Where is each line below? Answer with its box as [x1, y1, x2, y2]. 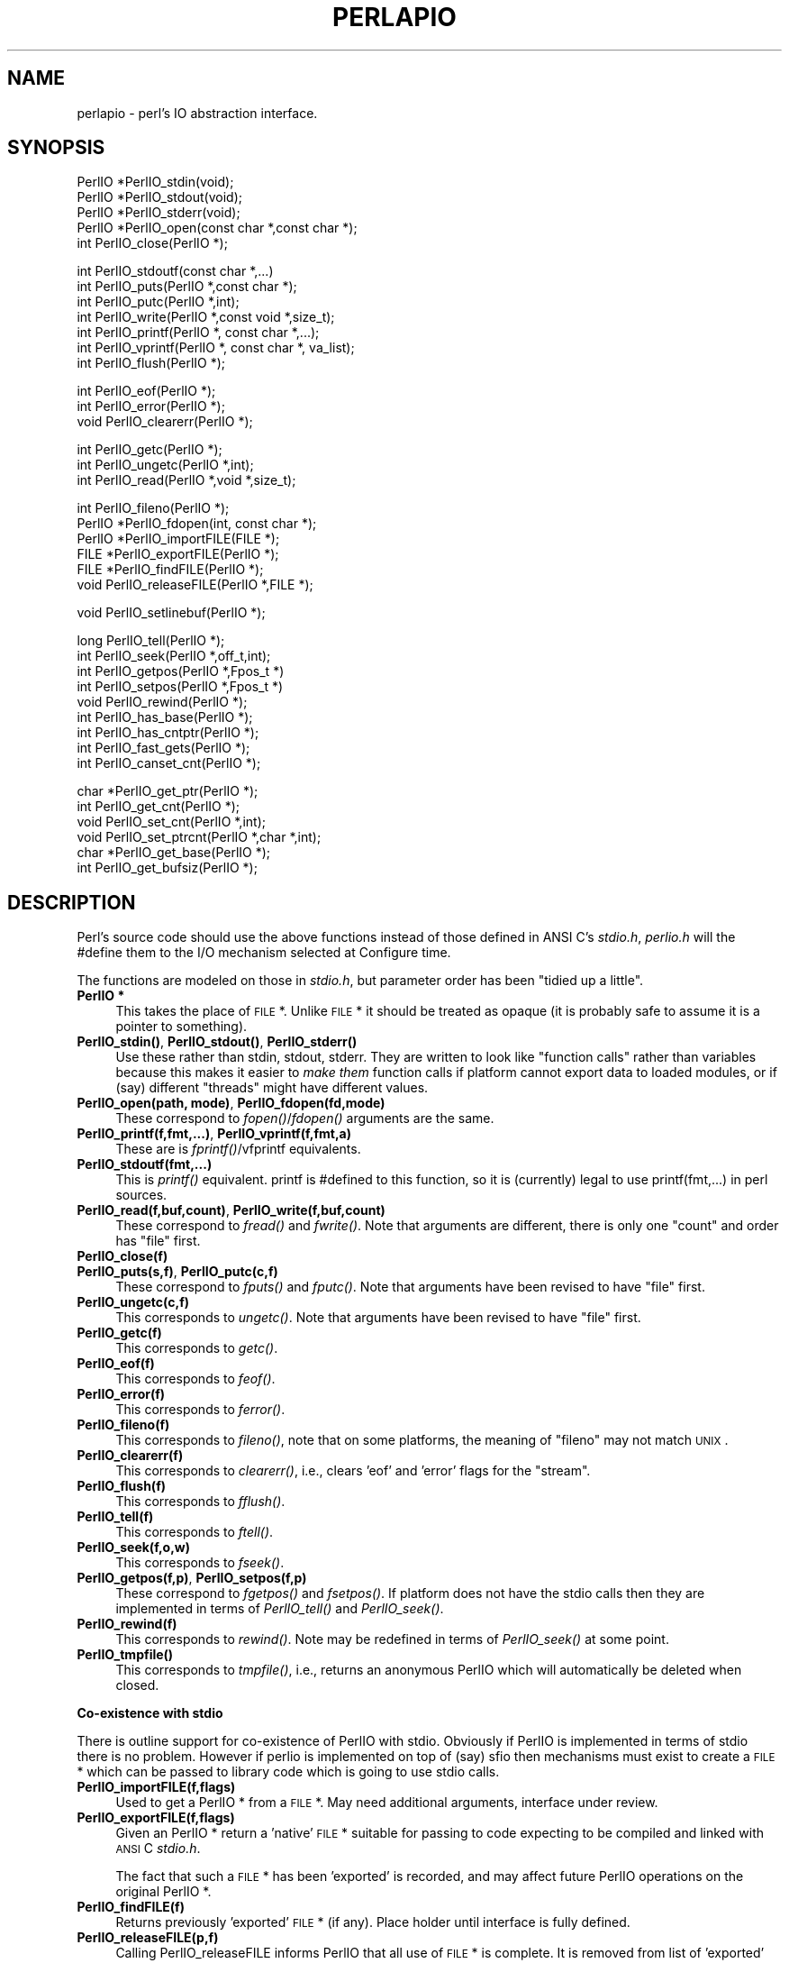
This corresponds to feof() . [115, 1371, 276, 1387]
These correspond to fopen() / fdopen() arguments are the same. [115, 1110, 494, 1127]
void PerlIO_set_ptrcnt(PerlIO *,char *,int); [77, 829, 322, 845]
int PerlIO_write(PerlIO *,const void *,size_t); [77, 309, 335, 325]
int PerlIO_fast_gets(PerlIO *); [77, 740, 250, 756]
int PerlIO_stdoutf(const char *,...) [77, 263, 274, 279]
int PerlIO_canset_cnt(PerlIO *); [77, 755, 261, 772]
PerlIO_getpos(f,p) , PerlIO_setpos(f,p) [77, 1570, 307, 1586]
